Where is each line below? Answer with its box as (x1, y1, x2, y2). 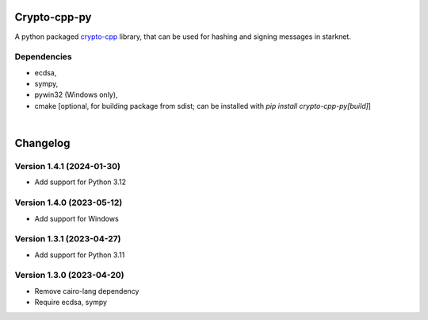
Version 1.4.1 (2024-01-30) (14, 161, 120, 172)
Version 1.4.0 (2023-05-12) (14, 197, 123, 208)
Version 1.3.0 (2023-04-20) (14, 270, 124, 281)
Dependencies (14, 52, 73, 63)
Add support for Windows (34, 214, 119, 223)
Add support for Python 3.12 (34, 177, 127, 187)
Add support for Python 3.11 (34, 250, 125, 260)
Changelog (14, 137, 71, 150)
